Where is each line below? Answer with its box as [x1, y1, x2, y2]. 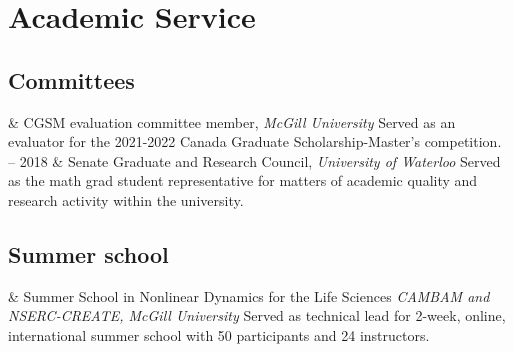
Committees [8, 64, 135, 95]
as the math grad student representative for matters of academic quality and [8, 170, 478, 191]
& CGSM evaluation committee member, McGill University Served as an [8, 111, 456, 132]
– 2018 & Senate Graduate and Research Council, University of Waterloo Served [8, 150, 501, 171]
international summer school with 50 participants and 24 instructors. [8, 324, 430, 345]
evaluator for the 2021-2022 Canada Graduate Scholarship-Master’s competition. [8, 131, 502, 152]
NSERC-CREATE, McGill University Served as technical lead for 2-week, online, [8, 305, 506, 326]
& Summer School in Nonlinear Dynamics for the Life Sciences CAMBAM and [8, 285, 490, 306]
